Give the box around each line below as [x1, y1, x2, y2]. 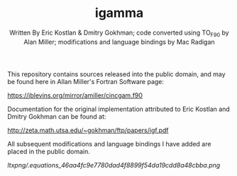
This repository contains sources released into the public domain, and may [7, 69, 226, 78]
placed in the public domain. [7, 147, 90, 156]
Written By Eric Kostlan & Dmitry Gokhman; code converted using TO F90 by [9, 28, 229, 38]
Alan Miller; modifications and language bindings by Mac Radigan [23, 37, 215, 46]
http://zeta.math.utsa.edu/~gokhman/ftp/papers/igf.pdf [7, 126, 169, 134]
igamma [94, 5, 144, 21]
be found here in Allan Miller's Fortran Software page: [7, 77, 165, 86]
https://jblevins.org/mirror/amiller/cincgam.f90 [7, 90, 143, 100]
